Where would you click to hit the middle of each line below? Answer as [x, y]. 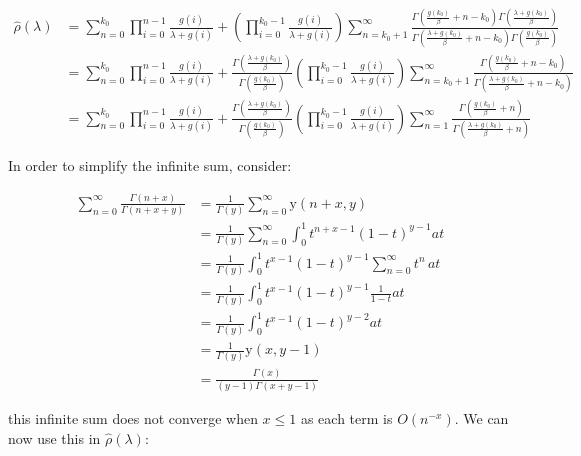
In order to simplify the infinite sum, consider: [150, 164]
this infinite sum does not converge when [133, 418]
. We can [481, 418]
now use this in [54, 437]
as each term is [346, 418]
